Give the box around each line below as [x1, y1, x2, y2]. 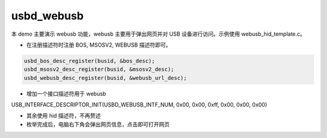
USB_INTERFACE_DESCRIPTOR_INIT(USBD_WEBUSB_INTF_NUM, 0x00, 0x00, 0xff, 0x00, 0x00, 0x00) [11, 101, 268, 108]
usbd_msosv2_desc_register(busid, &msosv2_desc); [24, 66, 174, 73]
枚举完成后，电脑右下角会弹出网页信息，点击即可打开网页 [26, 120, 170, 128]
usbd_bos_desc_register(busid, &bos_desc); [24, 57, 156, 64]
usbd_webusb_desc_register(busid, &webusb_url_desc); [24, 74, 187, 81]
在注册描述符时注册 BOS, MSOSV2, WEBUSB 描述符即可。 [26, 41, 172, 48]
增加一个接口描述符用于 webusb [26, 90, 107, 97]
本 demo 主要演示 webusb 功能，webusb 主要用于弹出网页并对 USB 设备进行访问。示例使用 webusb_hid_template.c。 [11, 30, 306, 38]
